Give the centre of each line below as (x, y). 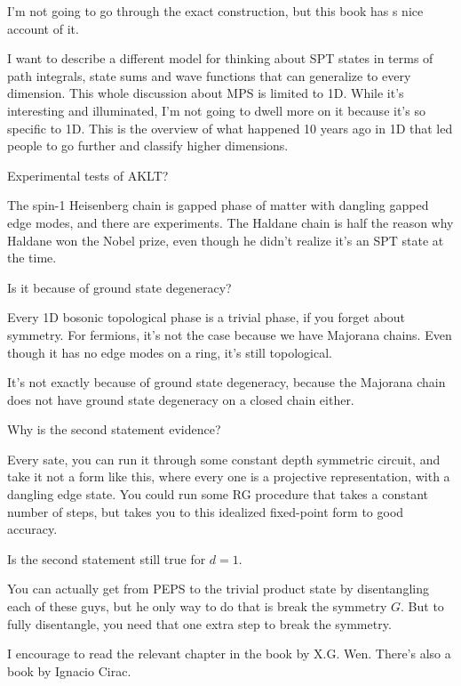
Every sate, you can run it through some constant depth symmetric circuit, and (224, 459)
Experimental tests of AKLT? (88, 175)
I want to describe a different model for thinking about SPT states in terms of (220, 58)
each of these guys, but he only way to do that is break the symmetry (197, 606)
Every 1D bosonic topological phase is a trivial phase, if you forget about (207, 317)
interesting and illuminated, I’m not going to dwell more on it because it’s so (216, 110)
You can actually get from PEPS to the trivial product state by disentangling (218, 589)
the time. (32, 258)
